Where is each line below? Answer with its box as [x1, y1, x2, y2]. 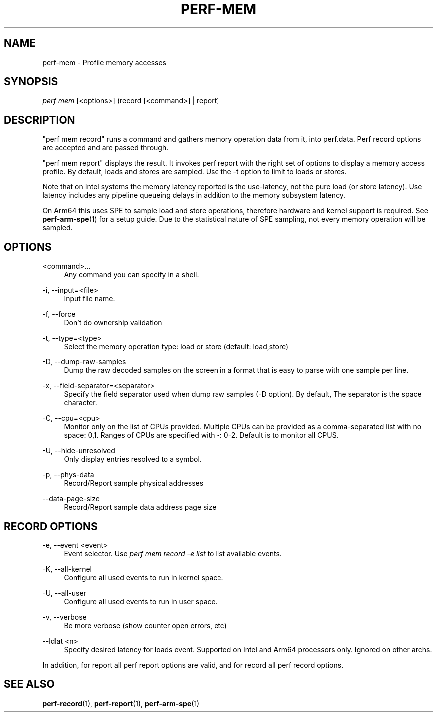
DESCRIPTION [4, 113, 75, 126]
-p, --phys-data [42, 470, 94, 479]
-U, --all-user [42, 588, 86, 597]
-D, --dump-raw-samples [42, 358, 126, 366]
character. [64, 398, 97, 407]
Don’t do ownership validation [64, 318, 162, 327]
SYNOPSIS [4, 75, 58, 88]
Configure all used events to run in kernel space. [64, 573, 223, 582]
